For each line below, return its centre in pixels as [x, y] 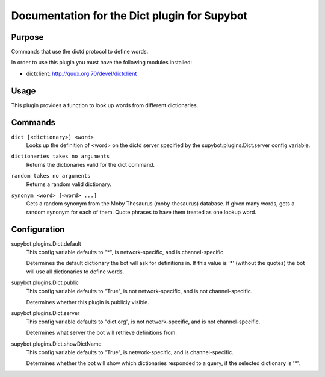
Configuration [38, 229]
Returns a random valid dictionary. [69, 184]
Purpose [27, 37]
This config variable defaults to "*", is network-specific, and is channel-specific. [125, 252]
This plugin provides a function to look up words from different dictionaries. [105, 105]
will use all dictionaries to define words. [75, 272]
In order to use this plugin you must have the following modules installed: [102, 63]
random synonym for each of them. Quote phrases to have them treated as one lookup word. [141, 212]
